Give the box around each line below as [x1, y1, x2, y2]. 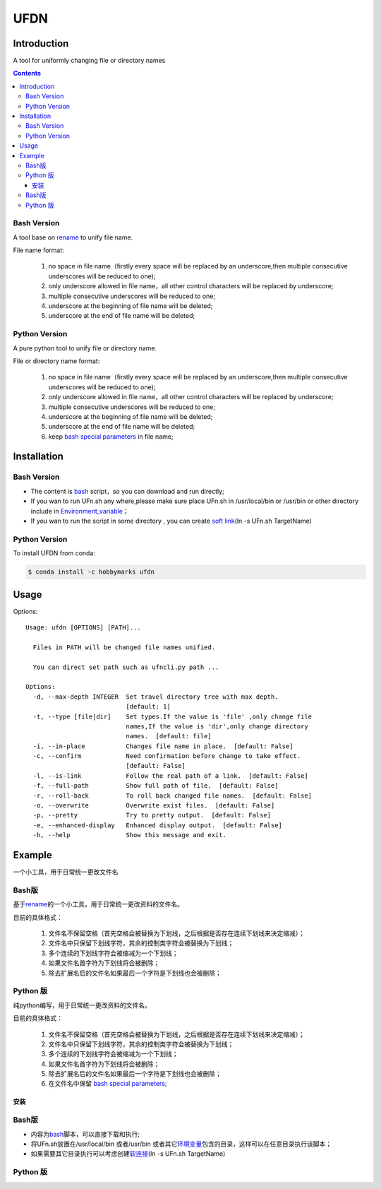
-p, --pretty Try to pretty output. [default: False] [32, 811, 272, 820]
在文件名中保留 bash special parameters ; [48, 1079, 167, 1088]
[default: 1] [126, 703, 171, 711]
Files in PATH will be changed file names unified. [32, 643, 215, 651]
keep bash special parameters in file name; [48, 432, 174, 441]
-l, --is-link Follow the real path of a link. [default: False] [32, 771, 308, 780]
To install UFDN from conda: [13, 549, 95, 557]
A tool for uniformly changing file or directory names [13, 57, 166, 65]
